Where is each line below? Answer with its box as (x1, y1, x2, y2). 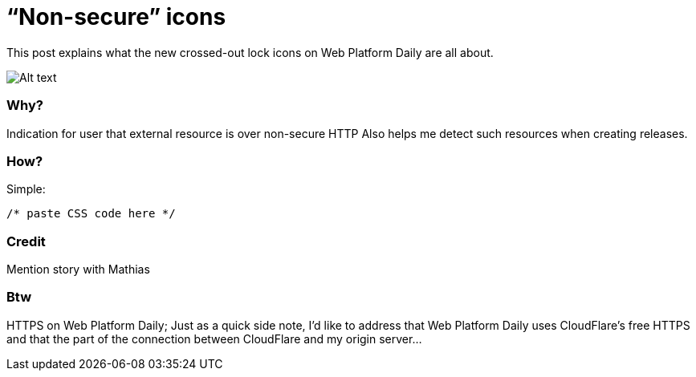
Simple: (6, 182, 46, 197)
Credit (6, 233, 46, 249)
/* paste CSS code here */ (6, 207, 176, 221)
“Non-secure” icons (6, 3, 226, 30)
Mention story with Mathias (6, 262, 150, 276)
